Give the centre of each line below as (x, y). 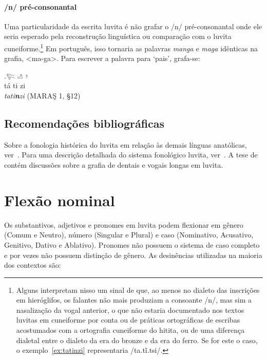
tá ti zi (15, 85)
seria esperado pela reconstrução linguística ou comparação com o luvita (118, 36)
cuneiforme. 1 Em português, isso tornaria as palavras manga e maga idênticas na (131, 47)
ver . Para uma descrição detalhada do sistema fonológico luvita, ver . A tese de (131, 155)
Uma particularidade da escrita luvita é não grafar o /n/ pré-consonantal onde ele (133, 26)
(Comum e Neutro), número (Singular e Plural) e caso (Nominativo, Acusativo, (129, 235)
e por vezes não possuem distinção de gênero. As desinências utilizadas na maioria (133, 255)
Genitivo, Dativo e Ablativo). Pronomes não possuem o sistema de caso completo (132, 244)
